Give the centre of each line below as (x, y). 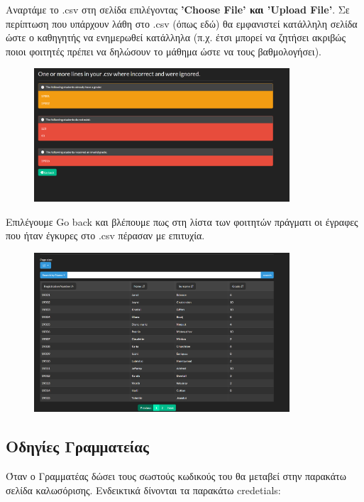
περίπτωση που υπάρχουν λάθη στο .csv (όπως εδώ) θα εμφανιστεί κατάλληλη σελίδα (182, 23)
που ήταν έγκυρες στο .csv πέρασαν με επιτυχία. (105, 235)
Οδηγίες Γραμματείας (77, 446)
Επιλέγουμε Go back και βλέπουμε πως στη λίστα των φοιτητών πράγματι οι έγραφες (182, 221)
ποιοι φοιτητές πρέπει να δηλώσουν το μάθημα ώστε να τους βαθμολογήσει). (164, 51)
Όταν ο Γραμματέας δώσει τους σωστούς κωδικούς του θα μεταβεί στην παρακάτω (176, 475)
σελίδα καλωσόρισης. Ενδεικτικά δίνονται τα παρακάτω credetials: (143, 490)
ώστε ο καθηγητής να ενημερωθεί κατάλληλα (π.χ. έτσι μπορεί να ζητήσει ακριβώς (176, 37)
